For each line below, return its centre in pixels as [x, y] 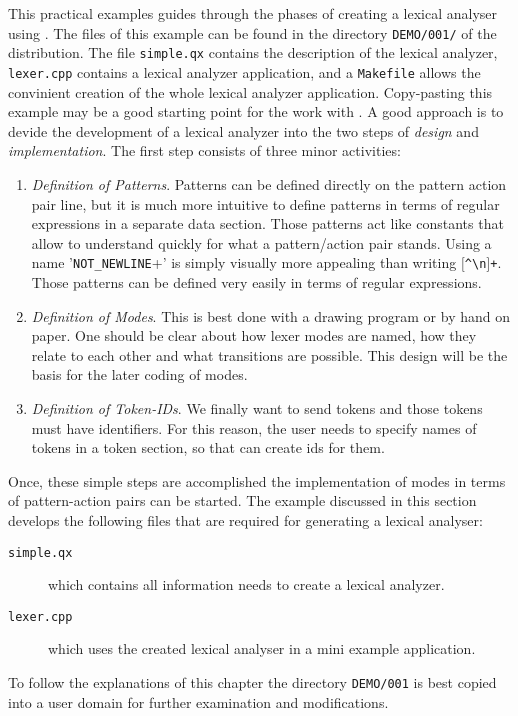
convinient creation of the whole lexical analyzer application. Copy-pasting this [250, 91]
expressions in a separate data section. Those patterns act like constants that [267, 223]
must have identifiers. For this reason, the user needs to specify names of [254, 427]
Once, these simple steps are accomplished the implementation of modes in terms [257, 480]
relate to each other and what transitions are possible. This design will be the [269, 354]
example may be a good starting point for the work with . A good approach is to [256, 111]
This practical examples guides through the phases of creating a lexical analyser [253, 13]
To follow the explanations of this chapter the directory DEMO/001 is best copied [252, 682]
